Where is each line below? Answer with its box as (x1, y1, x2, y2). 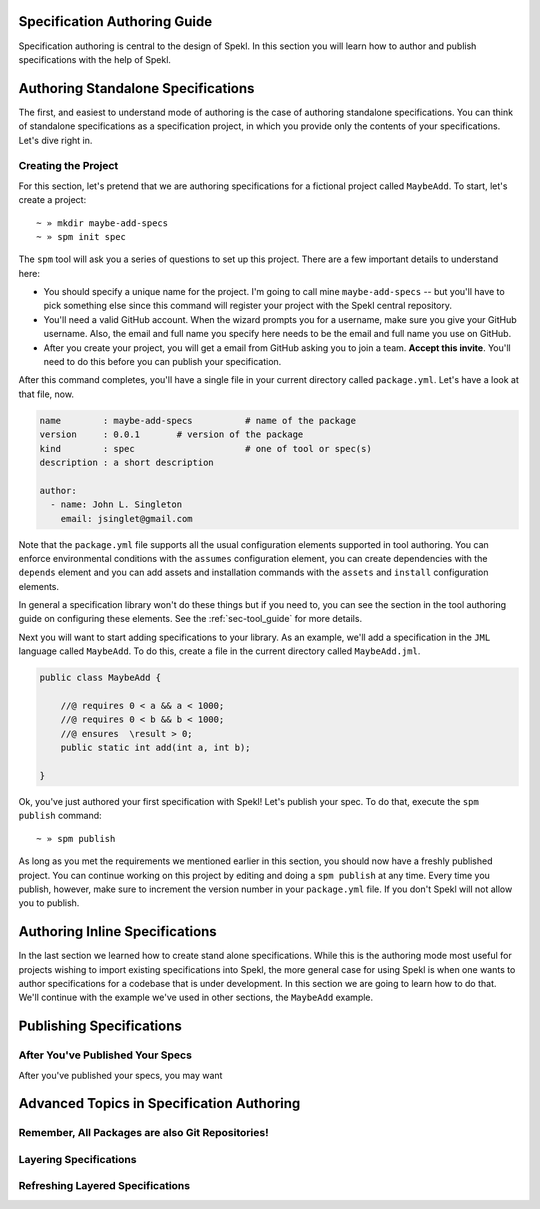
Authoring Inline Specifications (18, 923, 217, 940)
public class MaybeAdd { (39, 672, 162, 684)
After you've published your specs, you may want (18, 1069, 223, 1081)
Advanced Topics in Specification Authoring (18, 1095, 301, 1112)
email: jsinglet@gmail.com (60, 513, 194, 524)
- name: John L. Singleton (50, 499, 183, 510)
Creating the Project (18, 159, 119, 173)
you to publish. (18, 897, 80, 909)
